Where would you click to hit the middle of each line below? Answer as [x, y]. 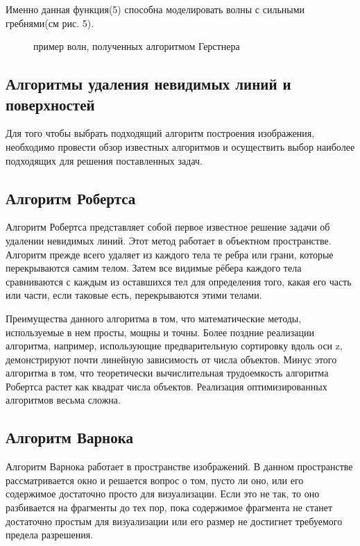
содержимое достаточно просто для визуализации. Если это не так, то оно [163, 494]
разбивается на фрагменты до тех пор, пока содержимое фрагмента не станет [169, 507]
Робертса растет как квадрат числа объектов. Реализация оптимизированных [166, 386]
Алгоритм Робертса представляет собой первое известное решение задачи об [168, 227]
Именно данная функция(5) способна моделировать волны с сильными [155, 9]
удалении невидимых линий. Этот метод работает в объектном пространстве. [169, 240]
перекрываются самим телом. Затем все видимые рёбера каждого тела [154, 268]
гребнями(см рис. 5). [50, 23]
